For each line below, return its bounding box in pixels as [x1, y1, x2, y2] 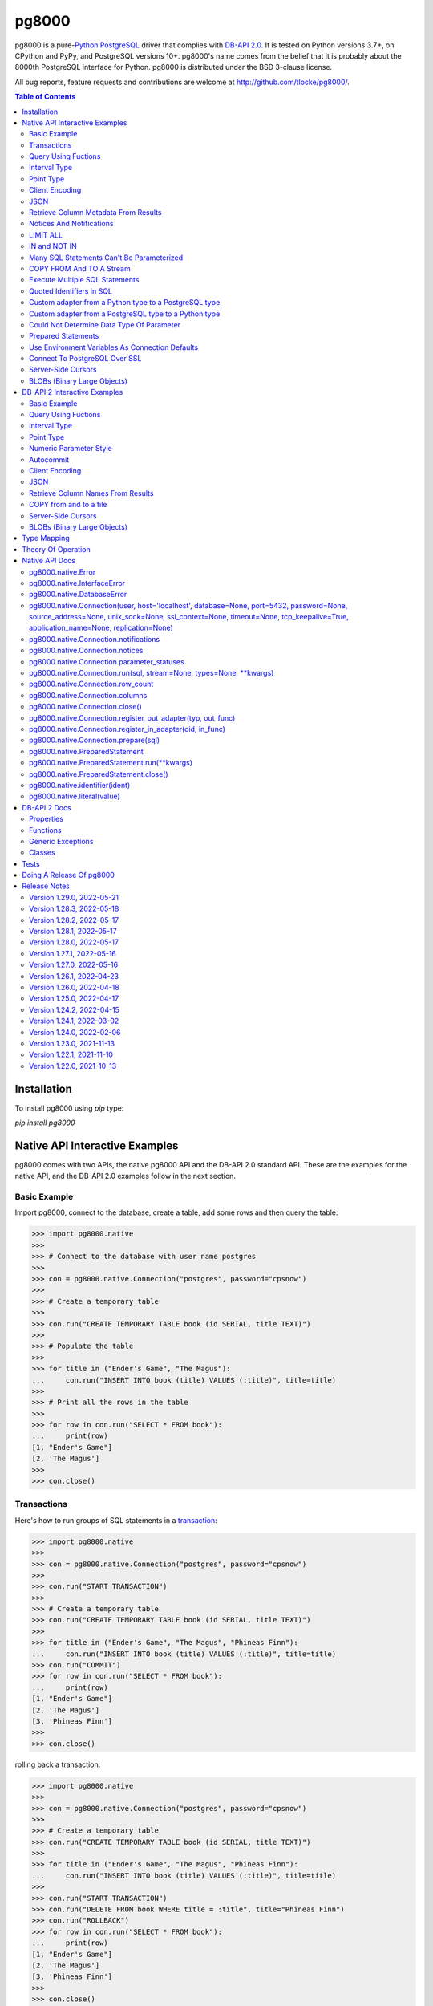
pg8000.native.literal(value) [29, 791, 120, 802]
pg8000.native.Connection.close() [29, 702, 142, 712]
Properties [29, 814, 64, 824]
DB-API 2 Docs [22, 802, 71, 812]
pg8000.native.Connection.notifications [29, 634, 160, 644]
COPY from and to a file [29, 500, 107, 510]
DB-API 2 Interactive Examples [22, 388, 123, 397]
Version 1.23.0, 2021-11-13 [29, 1038, 115, 1048]
